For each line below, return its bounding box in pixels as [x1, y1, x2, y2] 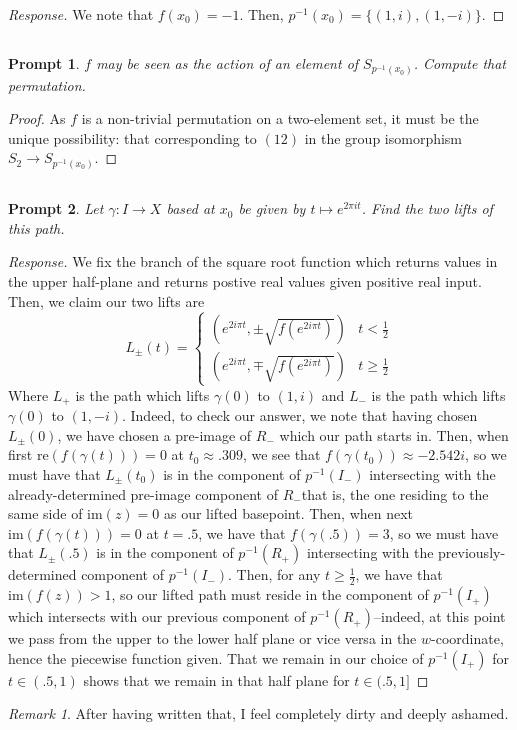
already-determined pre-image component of [8, 483, 279, 504]
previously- [438, 542, 506, 563]
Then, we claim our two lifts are [8, 290, 205, 311]
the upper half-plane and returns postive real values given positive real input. [8, 270, 482, 291]
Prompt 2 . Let [8, 198, 104, 219]
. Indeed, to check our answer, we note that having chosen [121, 405, 478, 426]
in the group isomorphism [304, 127, 463, 148]
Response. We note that [8, 4, 154, 24]
